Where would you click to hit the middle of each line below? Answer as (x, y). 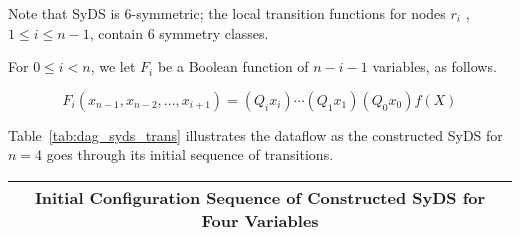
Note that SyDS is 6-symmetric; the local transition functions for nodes (227, 13)
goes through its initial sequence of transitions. (190, 154)
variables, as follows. (434, 66)
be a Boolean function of (233, 66)
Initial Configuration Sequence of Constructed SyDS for (260, 197)
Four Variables (260, 220)
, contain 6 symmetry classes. (179, 32)
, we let (113, 66)
